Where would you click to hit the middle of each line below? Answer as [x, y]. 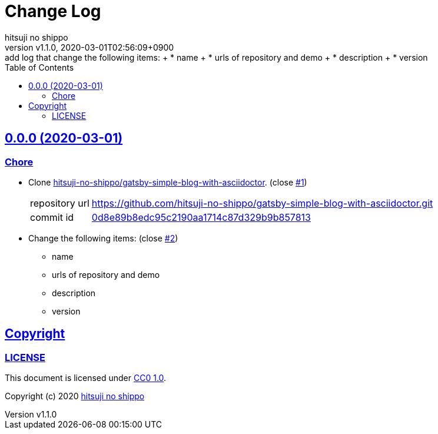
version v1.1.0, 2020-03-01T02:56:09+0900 [89, 47]
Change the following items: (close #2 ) [103, 238]
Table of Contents [39, 67]
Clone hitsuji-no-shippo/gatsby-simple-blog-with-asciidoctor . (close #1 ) [168, 182]
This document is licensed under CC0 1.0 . [86, 378]
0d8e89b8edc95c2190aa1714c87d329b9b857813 [201, 217]
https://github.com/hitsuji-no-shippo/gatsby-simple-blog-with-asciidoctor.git [262, 203]
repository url [60, 203]
